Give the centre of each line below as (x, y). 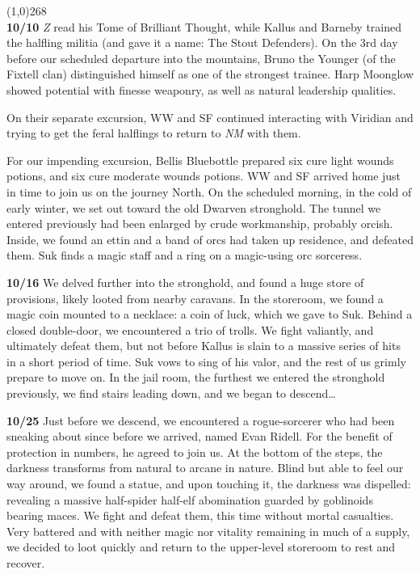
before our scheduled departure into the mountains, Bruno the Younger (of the (201, 58)
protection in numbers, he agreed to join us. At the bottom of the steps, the (195, 452)
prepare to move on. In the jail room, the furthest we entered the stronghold (196, 377)
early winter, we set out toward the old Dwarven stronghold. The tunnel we (194, 207)
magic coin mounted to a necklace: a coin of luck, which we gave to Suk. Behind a (210, 314)
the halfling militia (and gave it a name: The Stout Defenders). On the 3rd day (202, 42)
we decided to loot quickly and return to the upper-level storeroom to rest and (201, 547)
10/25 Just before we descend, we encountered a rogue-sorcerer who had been (201, 420)
